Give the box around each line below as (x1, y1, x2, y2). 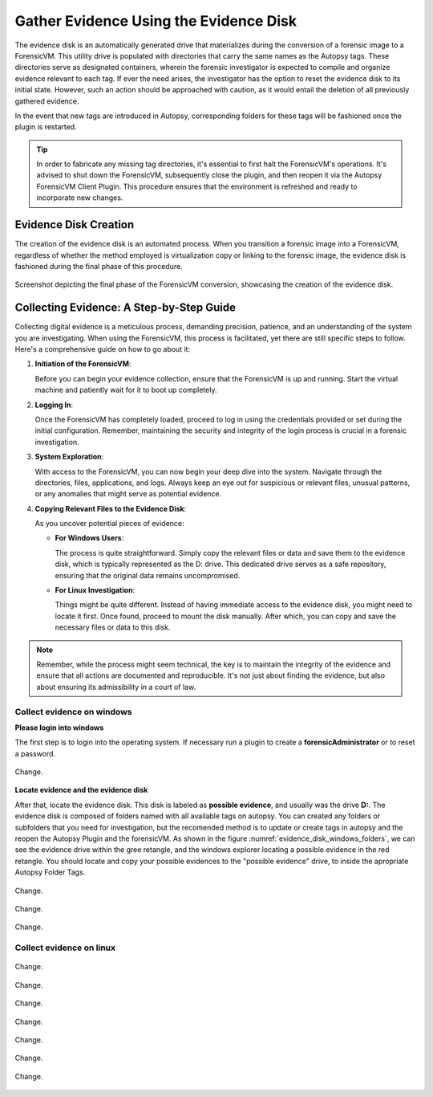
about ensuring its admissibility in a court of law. (36, 682, 196, 691)
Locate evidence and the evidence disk (14, 785, 148, 795)
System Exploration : (34, 452, 104, 462)
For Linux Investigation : (55, 585, 136, 595)
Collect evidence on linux (14, 942, 116, 953)
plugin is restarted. (14, 122, 77, 132)
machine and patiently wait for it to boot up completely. (34, 385, 217, 395)
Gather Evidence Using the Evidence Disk (14, 12, 297, 30)
